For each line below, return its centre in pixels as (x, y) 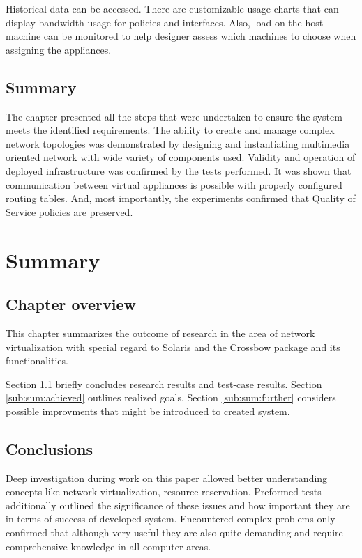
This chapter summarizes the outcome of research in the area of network (160, 333)
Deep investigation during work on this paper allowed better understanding (167, 478)
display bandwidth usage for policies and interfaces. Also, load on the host (165, 22)
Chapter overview (71, 304)
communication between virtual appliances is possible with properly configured (174, 184)
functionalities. (37, 361)
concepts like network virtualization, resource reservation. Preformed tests (164, 491)
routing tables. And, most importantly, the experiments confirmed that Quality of (181, 198)
